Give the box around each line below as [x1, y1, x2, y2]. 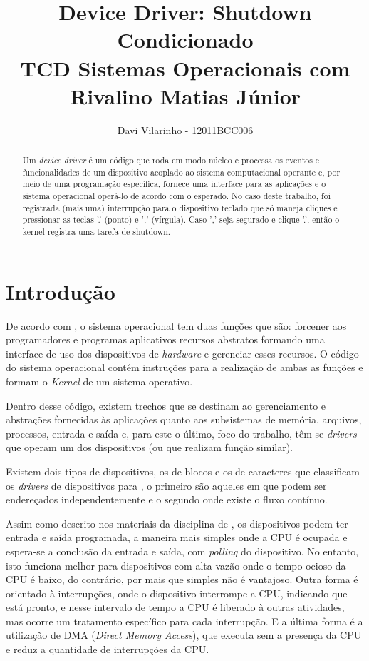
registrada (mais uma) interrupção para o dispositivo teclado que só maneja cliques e [22, 201, 338, 213]
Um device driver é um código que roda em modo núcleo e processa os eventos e [22, 154, 320, 166]
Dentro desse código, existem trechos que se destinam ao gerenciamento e [6, 398, 326, 413]
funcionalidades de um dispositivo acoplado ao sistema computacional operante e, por [22, 166, 341, 178]
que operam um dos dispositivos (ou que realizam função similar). [6, 440, 293, 455]
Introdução [6, 276, 115, 306]
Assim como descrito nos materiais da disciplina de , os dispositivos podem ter [6, 515, 348, 530]
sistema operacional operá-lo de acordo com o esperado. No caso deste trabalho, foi [22, 190, 331, 202]
